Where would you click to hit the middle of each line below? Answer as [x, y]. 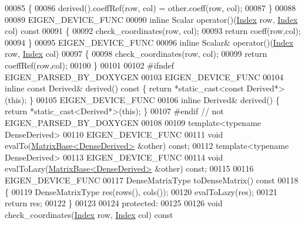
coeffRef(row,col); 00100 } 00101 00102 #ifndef [89, 65]
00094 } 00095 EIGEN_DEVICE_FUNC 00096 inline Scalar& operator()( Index [149, 42]
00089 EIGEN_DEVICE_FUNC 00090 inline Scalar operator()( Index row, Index [151, 19]
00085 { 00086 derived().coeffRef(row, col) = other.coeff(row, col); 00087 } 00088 [150, 8]
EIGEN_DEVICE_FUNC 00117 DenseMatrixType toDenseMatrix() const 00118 [152, 180]
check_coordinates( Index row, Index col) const [89, 214]
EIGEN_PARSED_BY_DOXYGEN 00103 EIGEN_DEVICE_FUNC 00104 [144, 76]
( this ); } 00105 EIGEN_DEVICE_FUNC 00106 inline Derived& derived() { [142, 99]
